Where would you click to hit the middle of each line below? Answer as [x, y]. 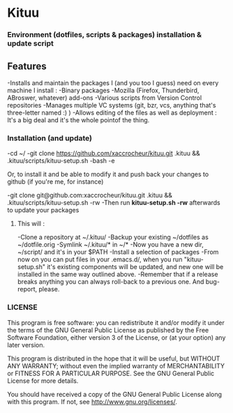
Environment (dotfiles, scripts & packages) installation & [105, 35]
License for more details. [43, 381]
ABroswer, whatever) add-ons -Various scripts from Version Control [105, 97]
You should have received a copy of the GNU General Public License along [114, 394]
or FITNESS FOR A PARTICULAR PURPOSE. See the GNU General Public [111, 373]
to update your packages [43, 210]
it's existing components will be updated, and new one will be [135, 267]
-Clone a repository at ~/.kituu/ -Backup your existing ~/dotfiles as [113, 237]
